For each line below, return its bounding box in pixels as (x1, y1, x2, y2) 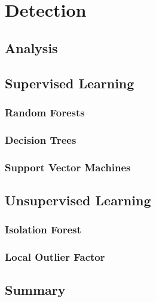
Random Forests (5, 104, 85, 119)
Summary (5, 281, 66, 299)
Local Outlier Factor (5, 249, 105, 264)
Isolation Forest (5, 222, 81, 237)
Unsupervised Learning (5, 190, 151, 209)
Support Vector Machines (5, 159, 131, 174)
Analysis (5, 38, 58, 57)
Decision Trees (5, 132, 77, 147)
